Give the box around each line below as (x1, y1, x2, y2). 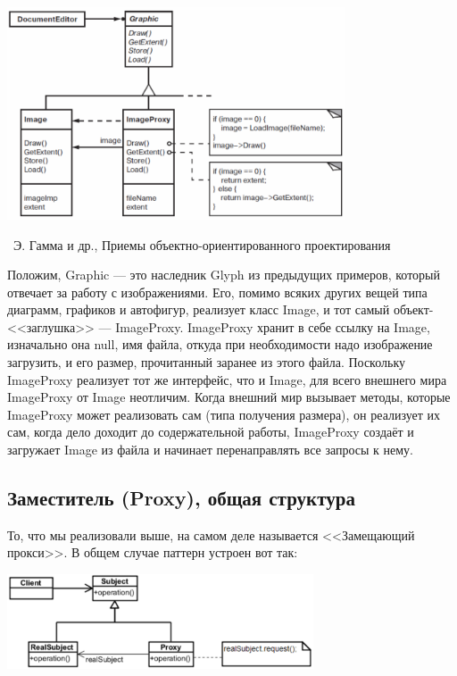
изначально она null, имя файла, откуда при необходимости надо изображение (7, 335, 433, 354)
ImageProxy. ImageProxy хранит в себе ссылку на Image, (115, 317, 430, 336)
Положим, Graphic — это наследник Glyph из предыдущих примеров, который (7, 265, 440, 284)
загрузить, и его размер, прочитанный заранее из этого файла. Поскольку (7, 353, 405, 371)
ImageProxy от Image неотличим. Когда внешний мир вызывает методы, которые (7, 388, 451, 406)
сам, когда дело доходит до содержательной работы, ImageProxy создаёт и (7, 422, 414, 441)
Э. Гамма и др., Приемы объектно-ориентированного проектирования (12, 235, 391, 254)
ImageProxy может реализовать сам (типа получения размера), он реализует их (7, 405, 440, 423)
